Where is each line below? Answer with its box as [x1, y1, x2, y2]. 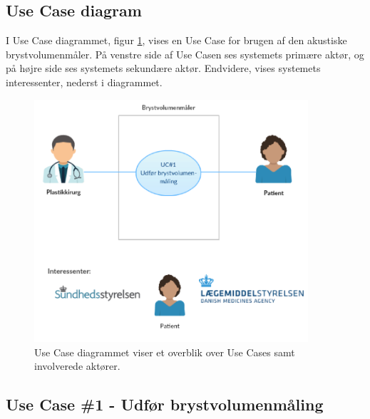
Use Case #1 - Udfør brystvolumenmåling [6, 393, 324, 415]
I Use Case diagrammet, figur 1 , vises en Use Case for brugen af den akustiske [6, 33, 347, 48]
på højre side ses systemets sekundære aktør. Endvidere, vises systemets [6, 61, 321, 76]
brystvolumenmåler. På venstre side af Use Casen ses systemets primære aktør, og [6, 46, 364, 61]
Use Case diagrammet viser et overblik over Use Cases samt [34, 344, 295, 359]
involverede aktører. [34, 358, 120, 373]
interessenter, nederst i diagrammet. [6, 74, 163, 89]
